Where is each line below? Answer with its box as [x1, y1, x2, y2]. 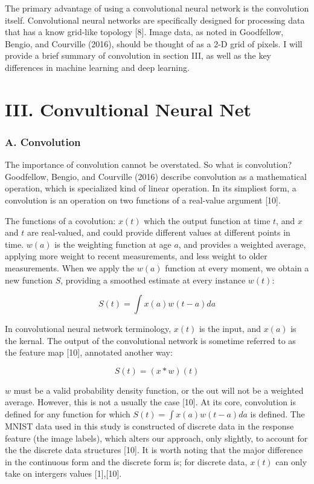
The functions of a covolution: [5, 214, 116, 227]
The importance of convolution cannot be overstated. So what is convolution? [5, 158, 292, 171]
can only [275, 455, 307, 468]
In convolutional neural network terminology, [5, 322, 171, 335]
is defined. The [250, 408, 305, 420]
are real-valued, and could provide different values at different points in [27, 226, 290, 239]
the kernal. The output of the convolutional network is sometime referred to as [5, 334, 296, 346]
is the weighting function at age [54, 237, 171, 250]
